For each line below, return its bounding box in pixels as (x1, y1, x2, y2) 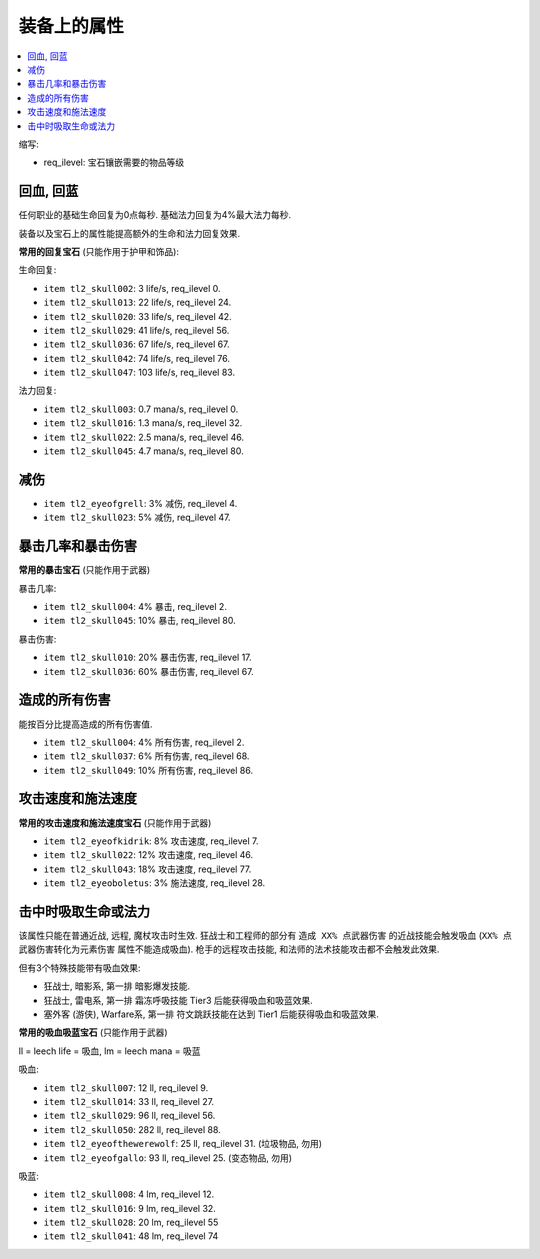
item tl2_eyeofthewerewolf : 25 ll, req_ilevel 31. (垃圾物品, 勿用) (43, 1138, 323, 1150)
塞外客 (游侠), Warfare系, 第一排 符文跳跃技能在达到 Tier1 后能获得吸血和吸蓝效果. (43, 1008, 379, 1020)
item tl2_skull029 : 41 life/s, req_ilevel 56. (43, 324, 230, 336)
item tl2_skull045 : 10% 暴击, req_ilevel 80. (43, 615, 237, 627)
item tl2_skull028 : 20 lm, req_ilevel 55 (43, 1216, 219, 1229)
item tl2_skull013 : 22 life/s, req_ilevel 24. (43, 296, 232, 309)
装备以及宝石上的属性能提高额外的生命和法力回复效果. (18, 227, 241, 239)
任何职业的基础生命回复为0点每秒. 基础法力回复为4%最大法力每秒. (18, 209, 292, 221)
